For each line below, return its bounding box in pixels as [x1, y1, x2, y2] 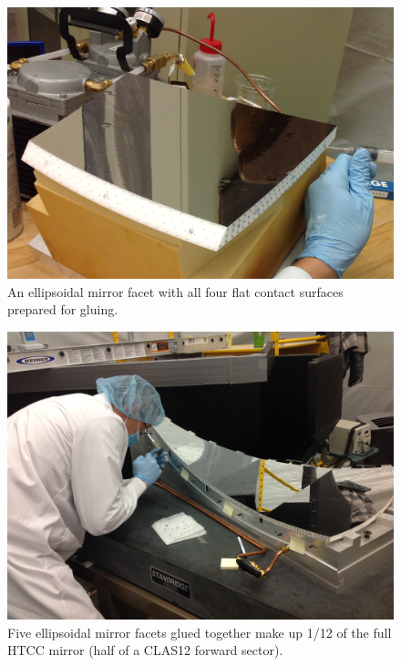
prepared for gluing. [7, 300, 118, 319]
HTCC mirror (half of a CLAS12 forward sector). [7, 640, 283, 660]
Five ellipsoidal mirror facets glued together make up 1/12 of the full [7, 622, 392, 641]
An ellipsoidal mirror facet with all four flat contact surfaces [7, 282, 344, 301]
